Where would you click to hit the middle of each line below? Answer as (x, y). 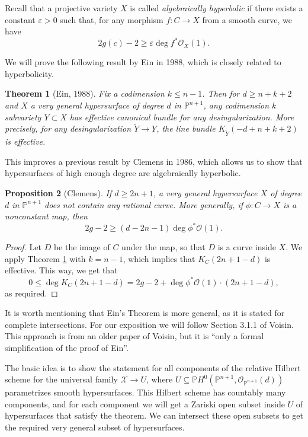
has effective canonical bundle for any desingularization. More (182, 117)
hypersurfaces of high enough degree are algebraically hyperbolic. (123, 173)
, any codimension (236, 105)
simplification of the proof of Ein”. (67, 347)
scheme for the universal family (61, 379)
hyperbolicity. (29, 73)
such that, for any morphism (112, 19)
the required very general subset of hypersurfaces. (95, 427)
